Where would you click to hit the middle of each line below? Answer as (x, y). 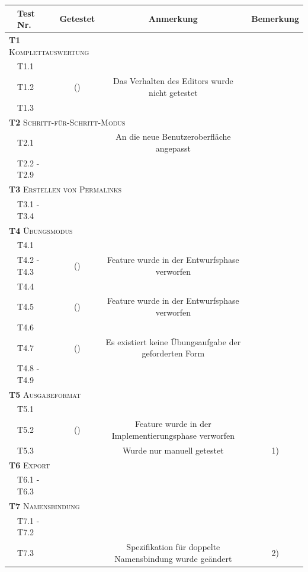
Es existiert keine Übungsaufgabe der (173, 341)
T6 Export (30, 465)
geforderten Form (173, 353)
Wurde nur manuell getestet (173, 450)
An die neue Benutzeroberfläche (173, 136)
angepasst (173, 148)
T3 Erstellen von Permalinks (65, 189)
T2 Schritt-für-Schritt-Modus (67, 122)
